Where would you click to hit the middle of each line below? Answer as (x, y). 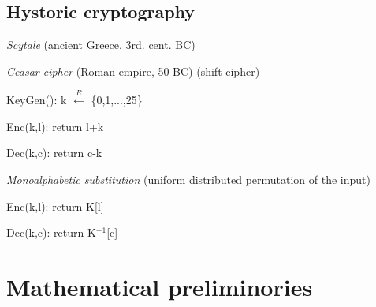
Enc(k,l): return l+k (55, 126)
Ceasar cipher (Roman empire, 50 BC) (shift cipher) (133, 71)
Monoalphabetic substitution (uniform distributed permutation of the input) (188, 179)
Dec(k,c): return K (51, 232)
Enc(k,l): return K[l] (55, 206)
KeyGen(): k (37, 100)
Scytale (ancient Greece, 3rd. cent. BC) (101, 45)
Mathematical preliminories (160, 286)
